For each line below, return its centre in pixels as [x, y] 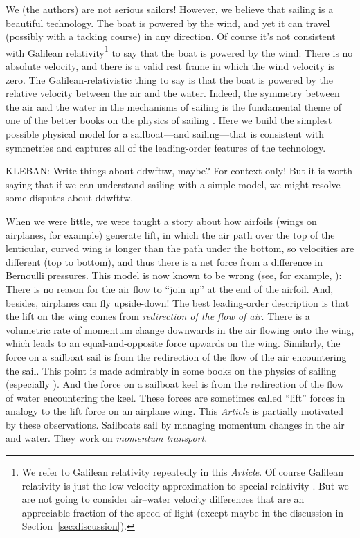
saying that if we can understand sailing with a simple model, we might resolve [173, 184]
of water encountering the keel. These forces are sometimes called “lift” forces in [175, 397]
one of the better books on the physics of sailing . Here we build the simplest [169, 120]
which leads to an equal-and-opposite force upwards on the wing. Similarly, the [173, 343]
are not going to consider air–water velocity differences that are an [163, 499]
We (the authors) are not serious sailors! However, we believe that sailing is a [170, 9]
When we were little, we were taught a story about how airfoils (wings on [161, 221]
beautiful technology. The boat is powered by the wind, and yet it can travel [168, 23]
